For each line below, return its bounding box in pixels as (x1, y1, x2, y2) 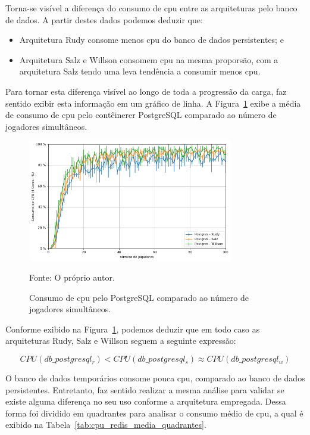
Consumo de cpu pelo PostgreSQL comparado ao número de (29, 291, 249, 303)
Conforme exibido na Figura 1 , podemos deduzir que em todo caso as (5, 322, 260, 335)
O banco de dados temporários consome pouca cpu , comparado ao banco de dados (5, 372, 305, 384)
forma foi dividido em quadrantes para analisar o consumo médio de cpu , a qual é (5, 406, 303, 419)
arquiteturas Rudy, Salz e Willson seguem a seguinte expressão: (5, 334, 236, 347)
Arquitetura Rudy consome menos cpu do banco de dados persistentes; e (19, 33, 284, 46)
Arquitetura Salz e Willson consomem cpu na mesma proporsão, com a (19, 53, 278, 66)
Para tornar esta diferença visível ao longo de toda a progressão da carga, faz (5, 85, 287, 97)
